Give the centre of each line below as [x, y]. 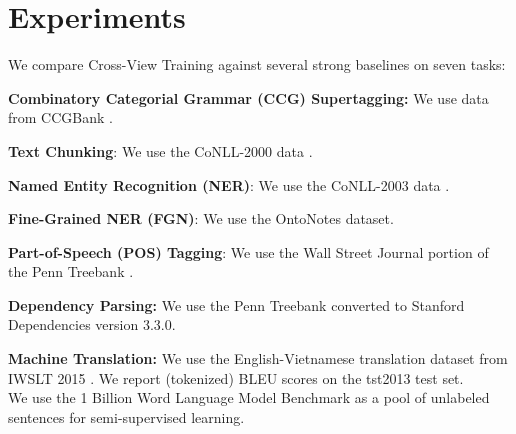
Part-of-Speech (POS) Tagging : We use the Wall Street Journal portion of [248, 251]
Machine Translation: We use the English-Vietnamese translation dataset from [258, 358]
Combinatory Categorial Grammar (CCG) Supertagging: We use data [248, 97]
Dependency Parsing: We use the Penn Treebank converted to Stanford [236, 304]
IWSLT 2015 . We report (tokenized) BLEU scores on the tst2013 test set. [236, 377]
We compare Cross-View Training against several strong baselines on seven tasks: [257, 64]
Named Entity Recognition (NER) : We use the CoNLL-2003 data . [229, 184]
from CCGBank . [60, 117]
